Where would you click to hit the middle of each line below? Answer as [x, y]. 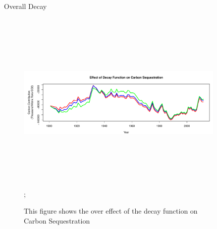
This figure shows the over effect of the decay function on [111, 210]
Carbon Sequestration [57, 220]
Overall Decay [26, 6]
